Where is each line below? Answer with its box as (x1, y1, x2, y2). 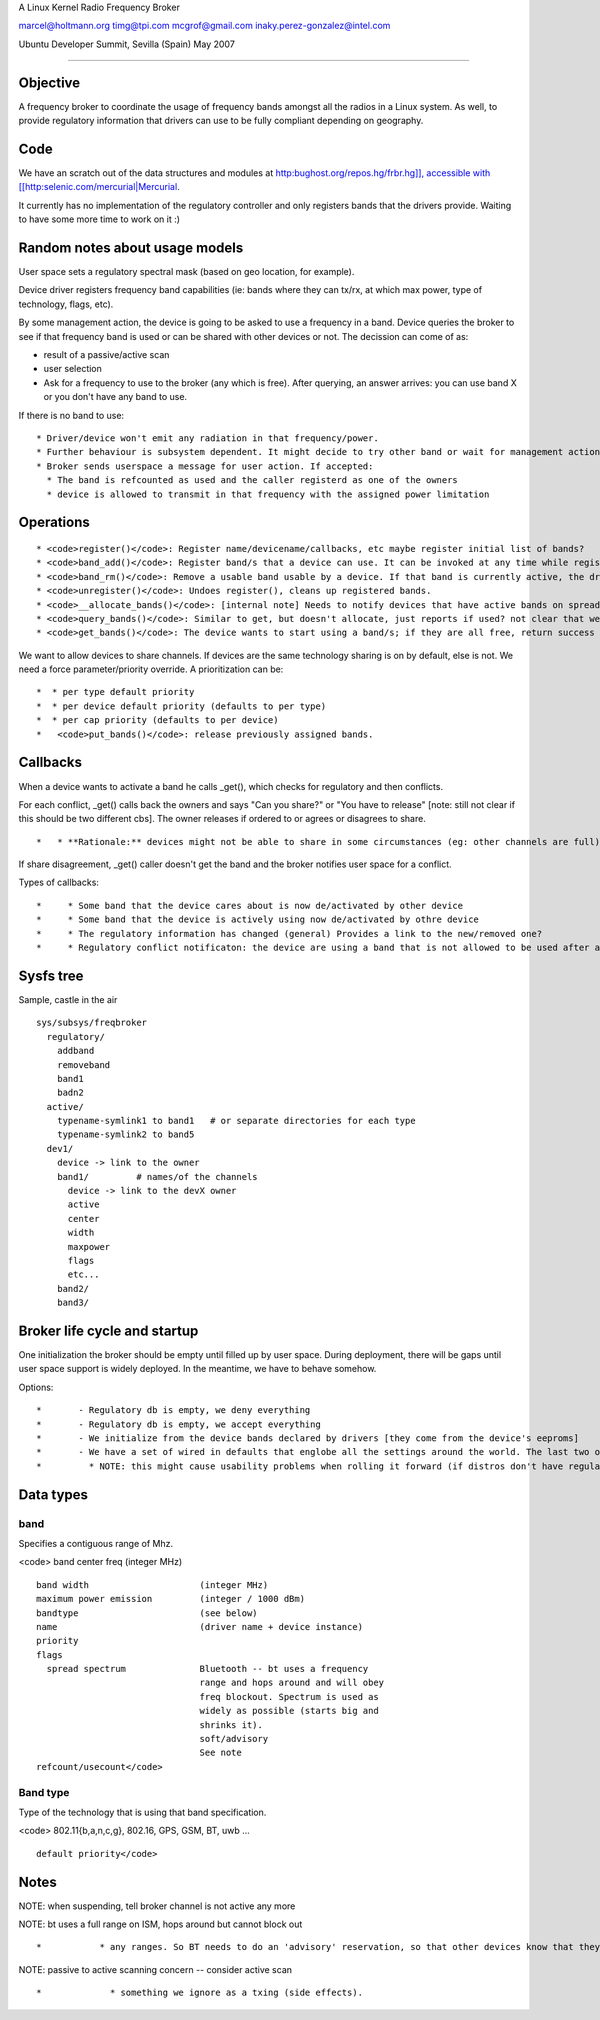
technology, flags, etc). (18, 298, 114, 310)
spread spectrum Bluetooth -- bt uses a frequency (46, 1663, 369, 1675)
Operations (18, 514, 90, 531)
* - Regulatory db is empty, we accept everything (36, 1418, 322, 1430)
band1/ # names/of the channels (56, 1171, 259, 1182)
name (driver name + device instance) (36, 1621, 364, 1632)
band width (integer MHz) (36, 1579, 269, 1590)
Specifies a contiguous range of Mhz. (18, 1537, 174, 1549)
